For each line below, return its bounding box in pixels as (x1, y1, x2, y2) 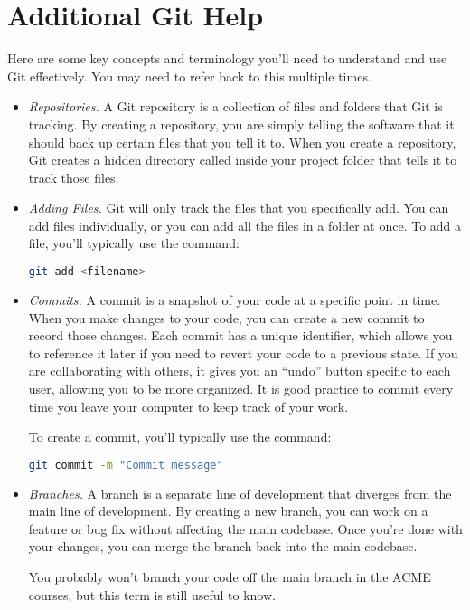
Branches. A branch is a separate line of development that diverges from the (28, 483, 452, 502)
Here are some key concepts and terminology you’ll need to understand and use (7, 49, 447, 68)
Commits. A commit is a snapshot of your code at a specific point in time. (28, 290, 441, 309)
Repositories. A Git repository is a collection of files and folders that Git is (28, 97, 443, 116)
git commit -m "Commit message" (28, 458, 223, 472)
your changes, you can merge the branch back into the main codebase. (28, 537, 418, 556)
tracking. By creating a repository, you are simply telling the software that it (28, 114, 455, 133)
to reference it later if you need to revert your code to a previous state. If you (28, 343, 458, 362)
